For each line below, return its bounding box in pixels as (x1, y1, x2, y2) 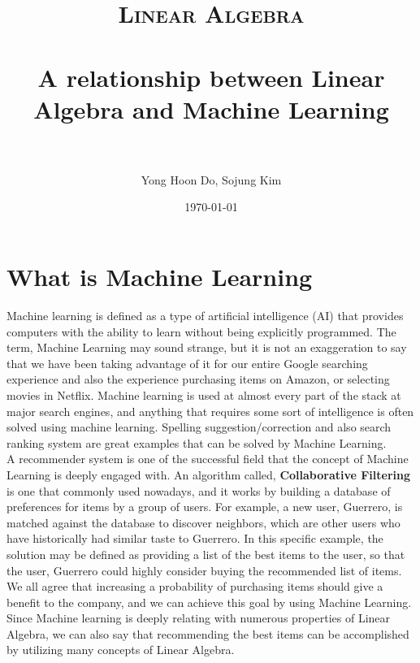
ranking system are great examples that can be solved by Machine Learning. (6, 434, 387, 451)
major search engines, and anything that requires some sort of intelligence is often (6, 402, 414, 419)
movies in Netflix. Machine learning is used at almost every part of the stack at (6, 386, 401, 403)
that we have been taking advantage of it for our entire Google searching (6, 354, 368, 371)
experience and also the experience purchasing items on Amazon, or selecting (6, 370, 390, 388)
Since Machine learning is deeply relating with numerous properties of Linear (6, 609, 391, 626)
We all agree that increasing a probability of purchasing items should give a (6, 578, 383, 595)
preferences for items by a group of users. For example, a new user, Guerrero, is (6, 498, 403, 515)
